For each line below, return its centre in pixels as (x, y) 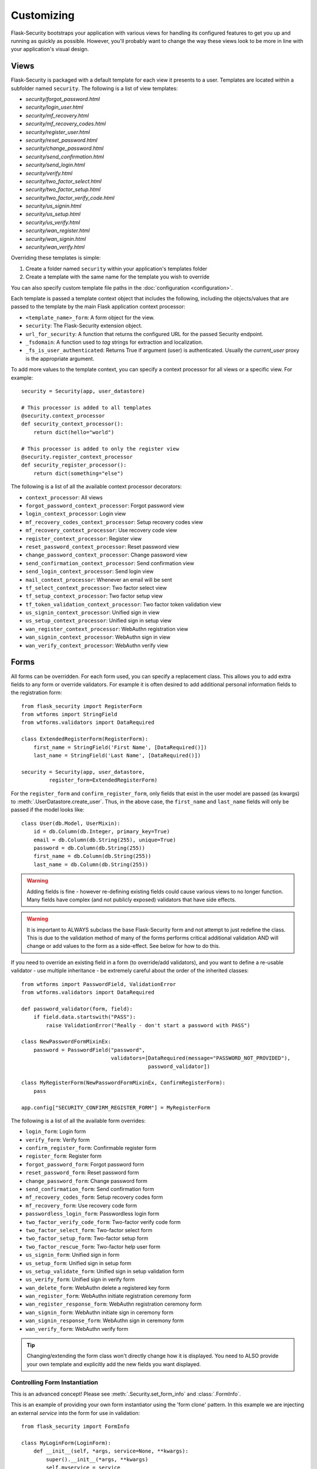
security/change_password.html (65, 148)
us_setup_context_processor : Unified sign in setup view (99, 621)
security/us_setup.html (53, 214)
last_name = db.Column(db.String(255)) (91, 864)
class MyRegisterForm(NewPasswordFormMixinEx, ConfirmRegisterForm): (124, 1083)
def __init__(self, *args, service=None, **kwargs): (111, 1451)
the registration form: (36, 693)
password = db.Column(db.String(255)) (89, 848)
